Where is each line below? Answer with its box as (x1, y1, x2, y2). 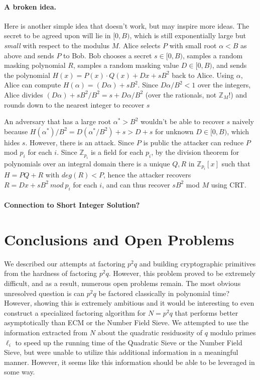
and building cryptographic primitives (139, 258, 256, 268)
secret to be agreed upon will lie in (4, 30, 111, 41)
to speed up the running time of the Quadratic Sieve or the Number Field (15, 337, 242, 347)
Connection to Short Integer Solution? (4, 200, 140, 210)
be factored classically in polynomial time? (98, 288, 230, 298)
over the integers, (197, 79, 251, 90)
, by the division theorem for (151, 147, 239, 157)
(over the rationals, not (145, 89, 217, 100)
